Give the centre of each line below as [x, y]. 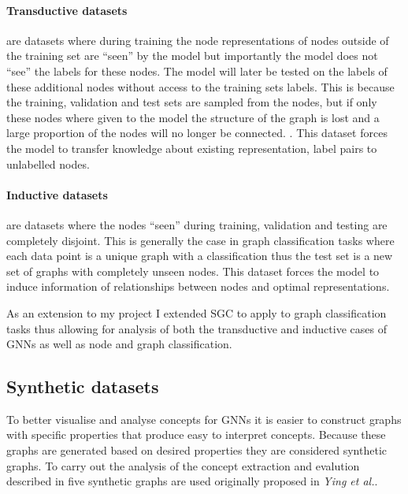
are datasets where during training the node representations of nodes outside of [198, 40]
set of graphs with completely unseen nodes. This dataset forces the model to [193, 271]
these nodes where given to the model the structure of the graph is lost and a [193, 117]
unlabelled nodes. [48, 163]
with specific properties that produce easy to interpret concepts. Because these [196, 435]
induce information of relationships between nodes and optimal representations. [198, 286]
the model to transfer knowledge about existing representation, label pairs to [192, 148]
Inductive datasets [57, 194]
